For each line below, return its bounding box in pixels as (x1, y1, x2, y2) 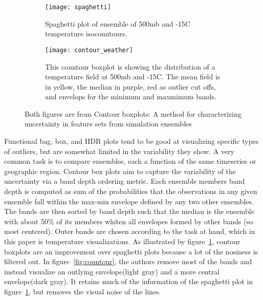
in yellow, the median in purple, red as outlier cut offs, (45, 81, 216, 92)
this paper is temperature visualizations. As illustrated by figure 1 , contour (4, 236, 240, 246)
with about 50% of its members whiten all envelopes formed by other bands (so (4, 216, 253, 226)
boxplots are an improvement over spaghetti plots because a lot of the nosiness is (4, 246, 258, 256)
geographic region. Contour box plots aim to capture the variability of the (4, 165, 236, 176)
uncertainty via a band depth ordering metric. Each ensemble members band (4, 176, 245, 186)
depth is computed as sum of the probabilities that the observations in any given (4, 186, 257, 197)
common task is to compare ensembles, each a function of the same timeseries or (4, 156, 256, 166)
